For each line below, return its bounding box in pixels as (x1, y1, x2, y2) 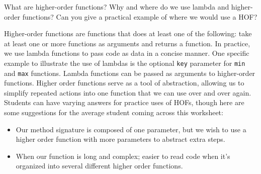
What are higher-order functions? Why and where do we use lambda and (4, 2, 229, 12)
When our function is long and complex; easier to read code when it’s (16, 150, 230, 161)
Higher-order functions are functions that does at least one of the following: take (4, 28, 252, 39)
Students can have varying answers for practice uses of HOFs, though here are (4, 97, 244, 108)
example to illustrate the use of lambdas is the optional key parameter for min (4, 57, 245, 68)
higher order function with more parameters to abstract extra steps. (16, 134, 225, 144)
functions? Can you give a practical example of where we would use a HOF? (22, 11, 257, 22)
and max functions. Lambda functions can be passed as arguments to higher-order (4, 67, 255, 78)
